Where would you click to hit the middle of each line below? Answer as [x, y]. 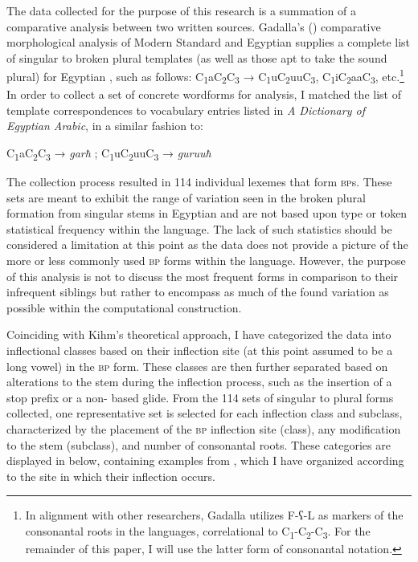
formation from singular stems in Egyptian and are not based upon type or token [207, 213]
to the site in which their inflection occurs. [111, 476]
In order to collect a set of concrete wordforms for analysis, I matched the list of [204, 94]
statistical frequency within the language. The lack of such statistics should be [199, 228]
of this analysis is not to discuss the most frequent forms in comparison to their [203, 276]
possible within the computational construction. [124, 307]
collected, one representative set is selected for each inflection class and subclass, [205, 413]
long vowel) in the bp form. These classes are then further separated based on [197, 366]
